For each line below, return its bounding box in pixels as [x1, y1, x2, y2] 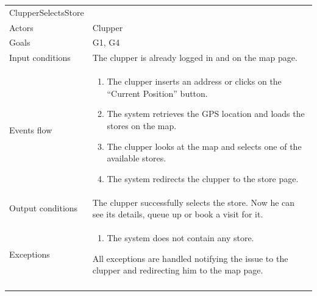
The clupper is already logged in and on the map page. [92, 51, 297, 64]
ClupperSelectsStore [9, 5, 84, 18]
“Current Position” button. [107, 86, 208, 99]
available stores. [107, 152, 166, 164]
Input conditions [9, 51, 71, 64]
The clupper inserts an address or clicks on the [107, 75, 282, 88]
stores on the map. [107, 119, 177, 132]
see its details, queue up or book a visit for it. [92, 208, 263, 220]
